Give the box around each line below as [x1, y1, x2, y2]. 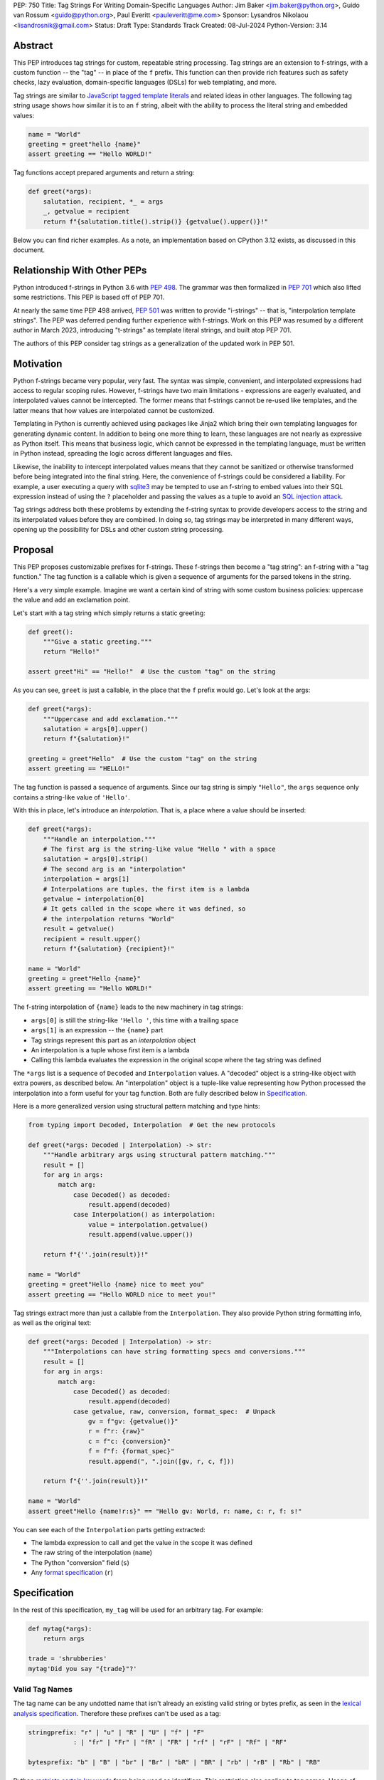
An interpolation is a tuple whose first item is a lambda [31, 1046, 190, 1054]
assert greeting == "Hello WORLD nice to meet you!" [28, 1290, 216, 1299]
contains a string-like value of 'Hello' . [13, 792, 131, 801]
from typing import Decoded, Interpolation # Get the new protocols [28, 1121, 276, 1129]
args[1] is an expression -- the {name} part [31, 1026, 164, 1035]
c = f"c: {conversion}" [87, 1437, 171, 1445]
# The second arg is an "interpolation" [43, 865, 186, 873]
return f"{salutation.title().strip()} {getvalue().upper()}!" [43, 217, 269, 226]
